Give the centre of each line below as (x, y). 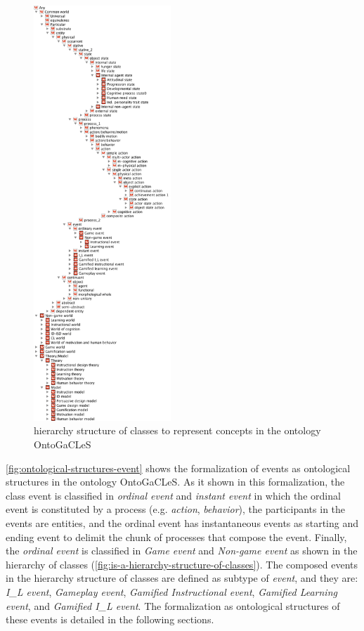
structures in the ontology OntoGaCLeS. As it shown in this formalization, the (175, 482)
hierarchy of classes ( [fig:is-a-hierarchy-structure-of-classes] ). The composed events (182, 564)
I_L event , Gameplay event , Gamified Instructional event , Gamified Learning (171, 591)
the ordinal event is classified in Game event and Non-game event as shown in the (182, 551)
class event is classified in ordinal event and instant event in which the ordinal (173, 495)
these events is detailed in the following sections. (110, 619)
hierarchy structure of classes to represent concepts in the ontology (177, 430)
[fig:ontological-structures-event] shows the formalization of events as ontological (178, 468)
